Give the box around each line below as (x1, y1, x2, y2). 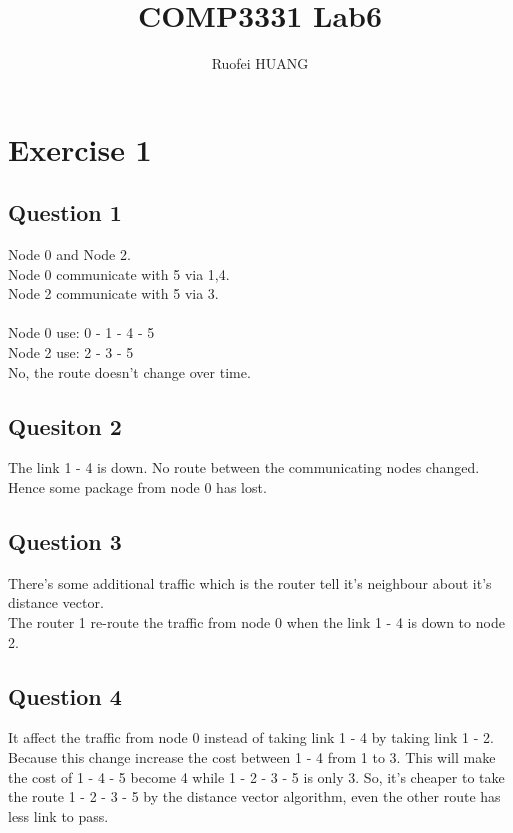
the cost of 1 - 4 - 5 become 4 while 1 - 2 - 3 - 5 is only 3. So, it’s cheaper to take (8, 766, 505, 787)
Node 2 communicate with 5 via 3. (8, 283, 219, 304)
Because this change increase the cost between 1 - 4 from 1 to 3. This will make (8, 747, 496, 768)
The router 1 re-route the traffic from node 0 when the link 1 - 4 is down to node (8, 612, 505, 633)
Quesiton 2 (8, 410, 122, 441)
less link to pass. (8, 805, 109, 826)
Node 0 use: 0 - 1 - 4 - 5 (8, 322, 155, 343)
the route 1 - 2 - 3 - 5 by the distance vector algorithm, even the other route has (8, 786, 501, 807)
